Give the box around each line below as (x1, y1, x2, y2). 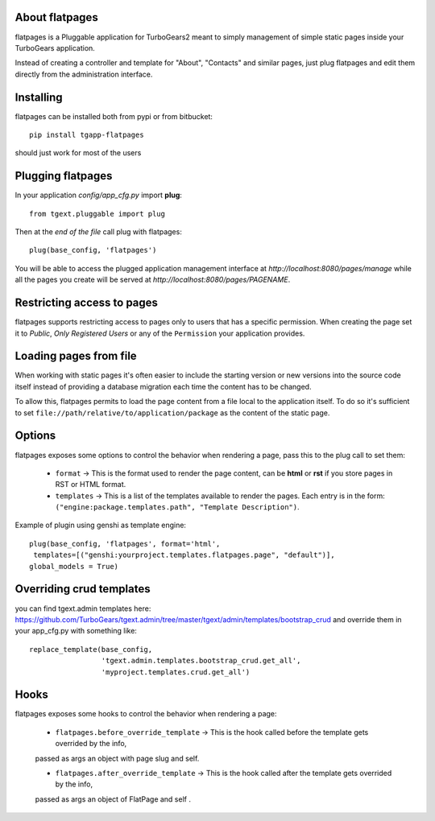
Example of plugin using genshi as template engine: (14, 520, 187, 530)
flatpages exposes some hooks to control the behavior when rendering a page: (14, 709, 277, 719)
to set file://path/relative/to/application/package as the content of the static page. (14, 407, 330, 418)
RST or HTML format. (55, 480, 126, 489)
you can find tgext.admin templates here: (14, 604, 151, 613)
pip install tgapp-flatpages (29, 130, 144, 139)
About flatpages (14, 10, 98, 24)
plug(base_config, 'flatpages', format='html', (29, 539, 221, 548)
